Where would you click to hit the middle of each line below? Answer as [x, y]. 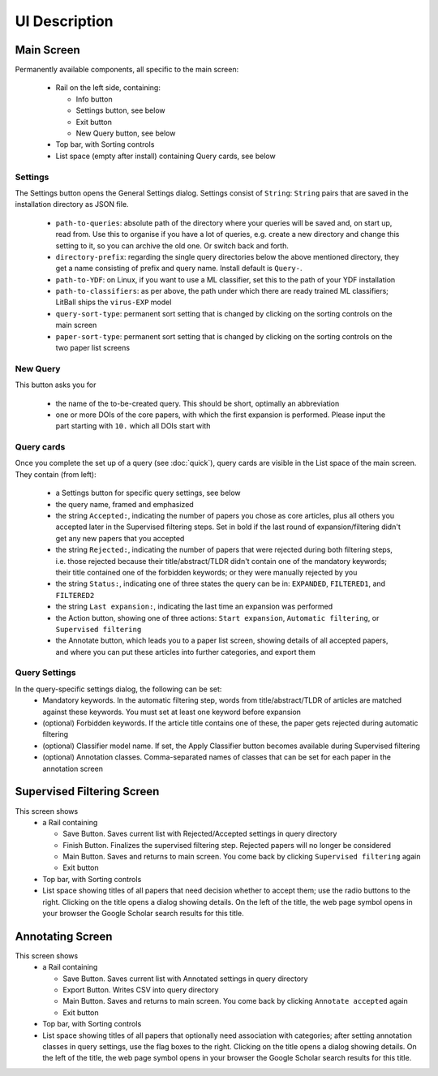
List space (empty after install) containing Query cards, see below [165, 156]
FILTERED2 [75, 595]
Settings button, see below [120, 110]
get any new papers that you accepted [120, 538]
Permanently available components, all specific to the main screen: [127, 70]
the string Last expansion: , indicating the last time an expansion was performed [194, 607]
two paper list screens [92, 348]
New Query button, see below [126, 133]
